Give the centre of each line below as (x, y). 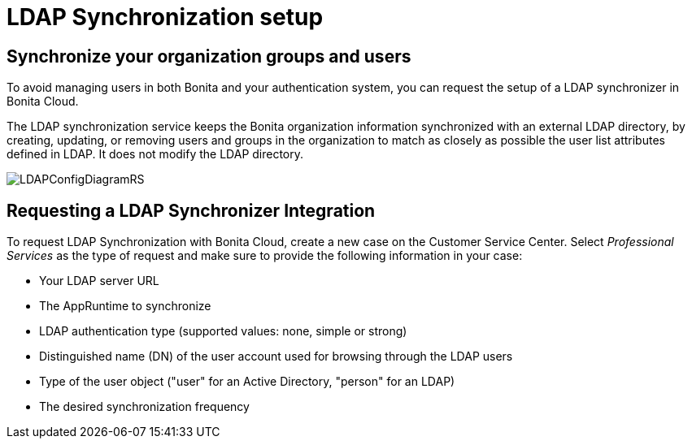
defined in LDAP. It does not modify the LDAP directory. (155, 154)
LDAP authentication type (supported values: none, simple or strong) (223, 331)
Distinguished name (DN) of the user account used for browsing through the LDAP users (276, 356)
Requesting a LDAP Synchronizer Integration (191, 210)
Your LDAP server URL (99, 281)
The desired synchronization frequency (144, 407)
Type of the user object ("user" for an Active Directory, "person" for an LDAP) (247, 382)
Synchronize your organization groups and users (209, 56)
